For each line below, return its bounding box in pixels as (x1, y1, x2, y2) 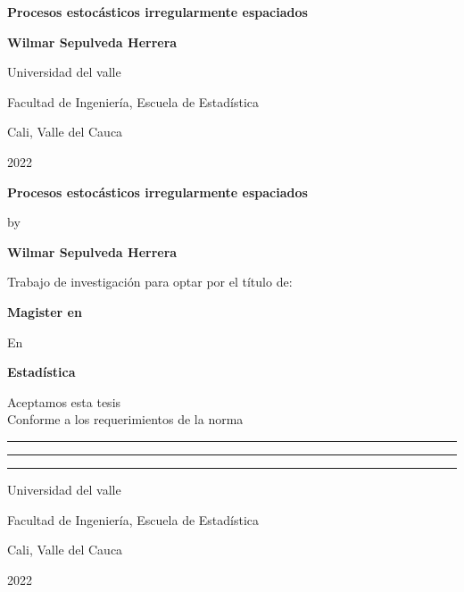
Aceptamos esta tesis (7, 392, 121, 411)
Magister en (7, 302, 82, 321)
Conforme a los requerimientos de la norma (7, 410, 244, 429)
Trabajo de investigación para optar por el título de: (7, 272, 293, 291)
